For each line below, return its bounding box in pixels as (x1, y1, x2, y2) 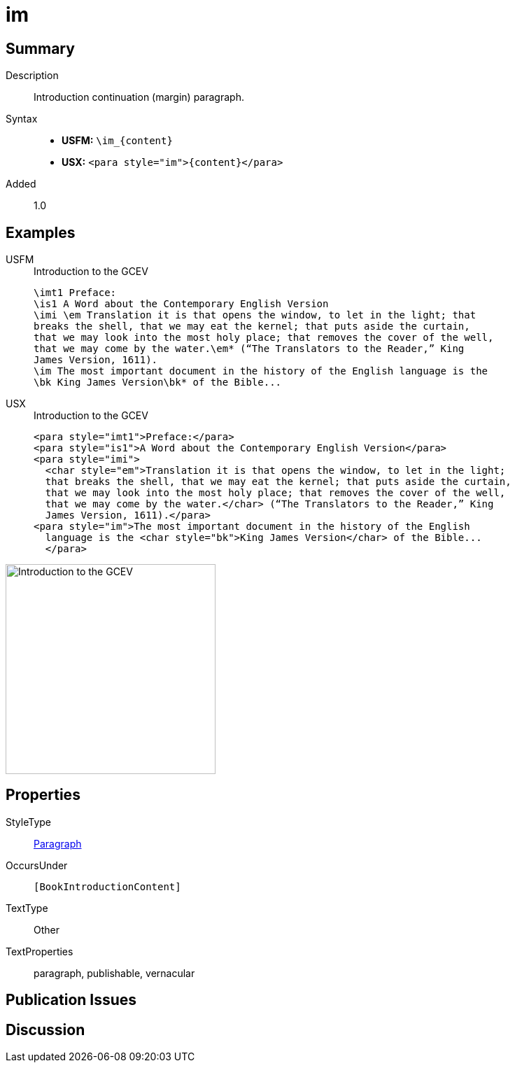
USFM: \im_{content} (62, 134, 173, 147)
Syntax (6, 113, 38, 125)
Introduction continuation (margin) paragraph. (34, 91, 244, 104)
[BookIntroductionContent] (34, 880, 181, 892)
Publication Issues (6, 991, 137, 1009)
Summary (6, 39, 75, 57)
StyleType (6, 815, 51, 828)
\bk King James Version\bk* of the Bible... (34, 377, 282, 388)
